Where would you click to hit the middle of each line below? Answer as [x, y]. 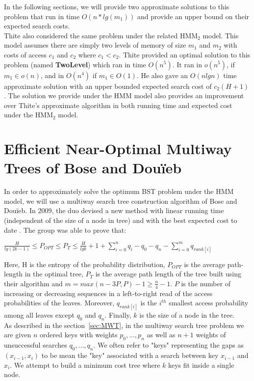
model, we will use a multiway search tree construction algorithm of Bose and [121, 201]
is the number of [206, 283]
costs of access [25, 54]
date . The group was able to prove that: [65, 230]
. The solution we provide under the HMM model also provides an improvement [124, 95]
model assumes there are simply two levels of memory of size [95, 45]
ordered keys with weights [78, 335]
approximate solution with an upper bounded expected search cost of [108, 86]
